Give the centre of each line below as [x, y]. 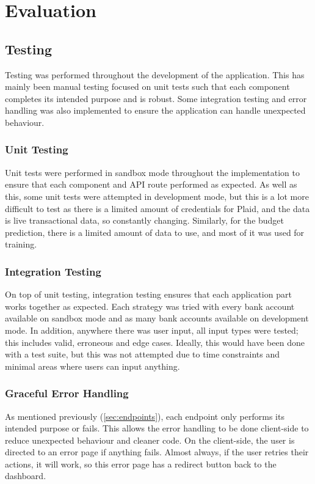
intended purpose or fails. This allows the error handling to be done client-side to [157, 428]
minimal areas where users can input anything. [92, 366]
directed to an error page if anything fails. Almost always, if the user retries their [157, 452]
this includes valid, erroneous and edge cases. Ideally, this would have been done [155, 342]
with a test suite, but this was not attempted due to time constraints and [143, 354]
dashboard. [26, 476]
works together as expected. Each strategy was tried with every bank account [150, 306]
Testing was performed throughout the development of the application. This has [155, 74]
